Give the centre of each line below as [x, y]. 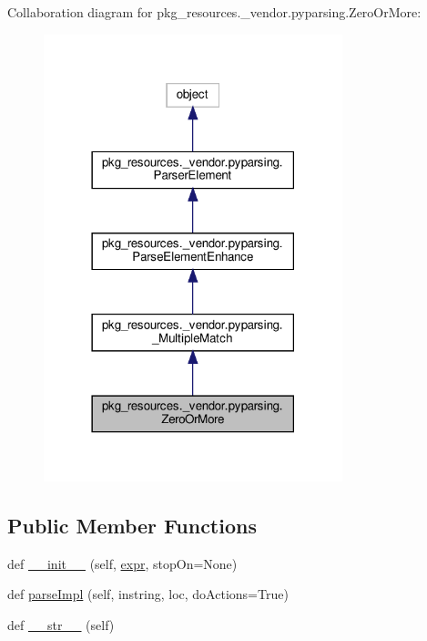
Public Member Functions [132, 525]
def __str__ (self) [61, 624]
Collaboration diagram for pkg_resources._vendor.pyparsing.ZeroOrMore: [214, 12]
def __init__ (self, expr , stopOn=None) [122, 563]
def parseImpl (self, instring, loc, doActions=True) [148, 594]
